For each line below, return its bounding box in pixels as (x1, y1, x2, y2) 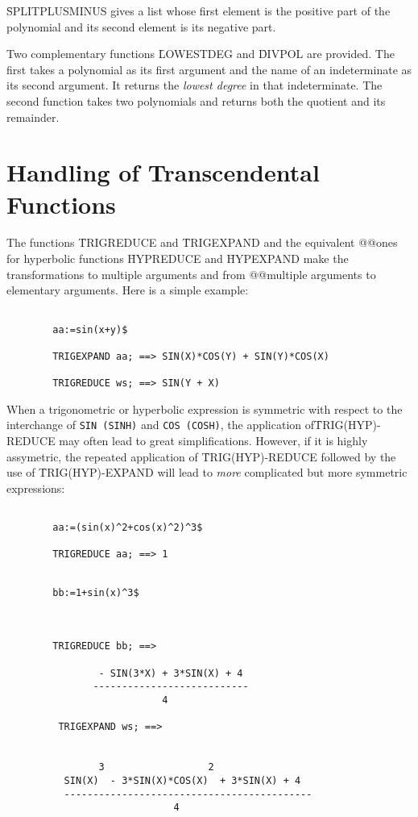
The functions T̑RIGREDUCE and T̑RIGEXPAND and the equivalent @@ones (6, 234, 398, 251)
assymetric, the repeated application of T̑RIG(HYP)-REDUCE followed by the (6, 448, 396, 465)
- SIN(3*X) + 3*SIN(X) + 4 (98, 667, 243, 679)
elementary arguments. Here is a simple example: (6, 281, 249, 298)
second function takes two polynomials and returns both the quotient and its (6, 92, 386, 109)
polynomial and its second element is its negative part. (6, 18, 276, 35)
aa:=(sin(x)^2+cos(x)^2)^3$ (52, 522, 203, 534)
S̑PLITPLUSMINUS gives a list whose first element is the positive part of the (6, 2, 391, 19)
